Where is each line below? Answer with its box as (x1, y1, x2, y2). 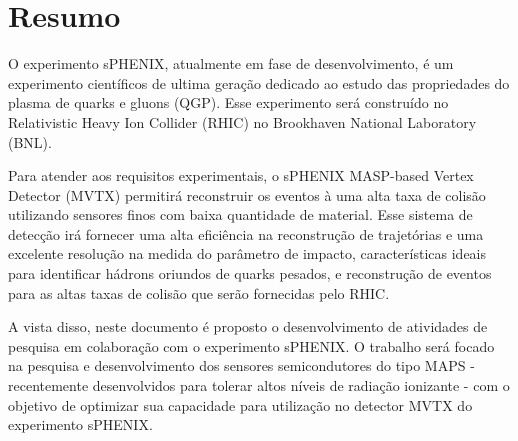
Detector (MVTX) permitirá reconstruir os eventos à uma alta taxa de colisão (8, 184, 486, 205)
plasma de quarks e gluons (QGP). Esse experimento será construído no (8, 92, 449, 113)
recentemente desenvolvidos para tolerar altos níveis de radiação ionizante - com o (8, 375, 510, 396)
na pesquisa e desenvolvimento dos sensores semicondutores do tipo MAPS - (8, 355, 475, 376)
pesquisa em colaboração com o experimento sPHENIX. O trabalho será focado (8, 335, 495, 356)
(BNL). (8, 131, 52, 152)
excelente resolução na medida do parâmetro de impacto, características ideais (8, 243, 487, 264)
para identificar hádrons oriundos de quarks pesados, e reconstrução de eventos (8, 263, 492, 284)
